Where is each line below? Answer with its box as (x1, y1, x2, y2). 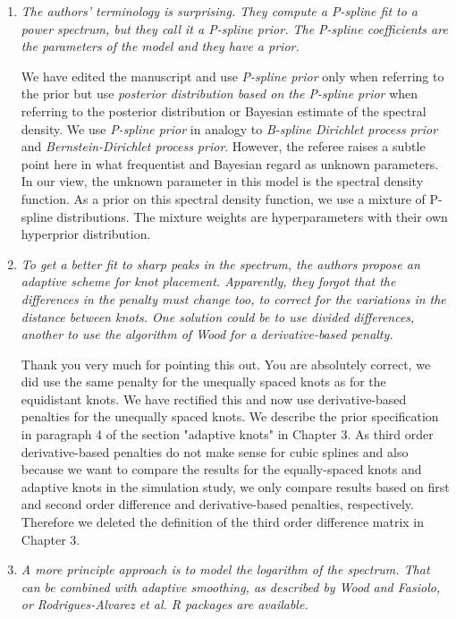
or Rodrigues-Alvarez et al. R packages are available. (21, 595, 308, 614)
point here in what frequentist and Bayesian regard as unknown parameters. (21, 154, 439, 173)
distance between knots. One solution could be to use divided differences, (21, 307, 415, 326)
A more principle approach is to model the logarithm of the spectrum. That (21, 560, 430, 579)
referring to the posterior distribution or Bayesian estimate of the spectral (21, 101, 426, 120)
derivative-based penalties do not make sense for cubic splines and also (21, 442, 409, 461)
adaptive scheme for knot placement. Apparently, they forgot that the (21, 272, 396, 291)
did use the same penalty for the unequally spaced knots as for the (21, 372, 386, 391)
